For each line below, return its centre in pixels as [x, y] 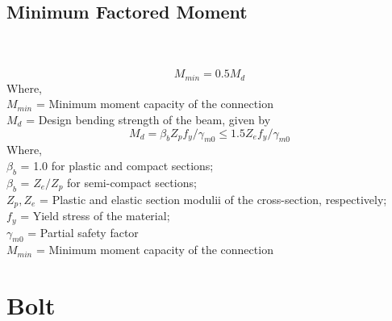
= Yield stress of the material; [95, 216]
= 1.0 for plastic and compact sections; [117, 166]
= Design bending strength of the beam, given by [148, 120]
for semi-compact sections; [132, 182]
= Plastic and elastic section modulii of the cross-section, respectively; [213, 199]
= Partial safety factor [83, 232]
